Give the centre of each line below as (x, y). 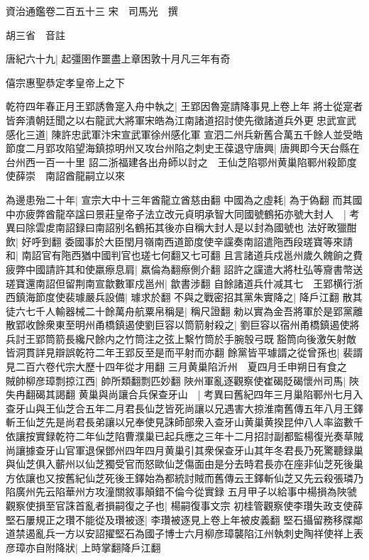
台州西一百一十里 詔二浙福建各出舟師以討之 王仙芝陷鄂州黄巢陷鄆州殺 (171, 161)
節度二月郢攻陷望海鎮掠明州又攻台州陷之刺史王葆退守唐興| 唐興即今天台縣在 (183, 148)
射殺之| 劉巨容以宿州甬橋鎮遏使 (277, 325)
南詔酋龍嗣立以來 (85, 176)
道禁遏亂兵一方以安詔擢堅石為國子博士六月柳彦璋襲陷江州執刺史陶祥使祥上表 (184, 533)
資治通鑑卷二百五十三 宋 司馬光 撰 (92, 11)
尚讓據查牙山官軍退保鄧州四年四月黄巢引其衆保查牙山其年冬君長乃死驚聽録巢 (184, 450)
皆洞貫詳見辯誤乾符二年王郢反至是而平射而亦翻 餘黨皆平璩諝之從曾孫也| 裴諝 (184, 352)
